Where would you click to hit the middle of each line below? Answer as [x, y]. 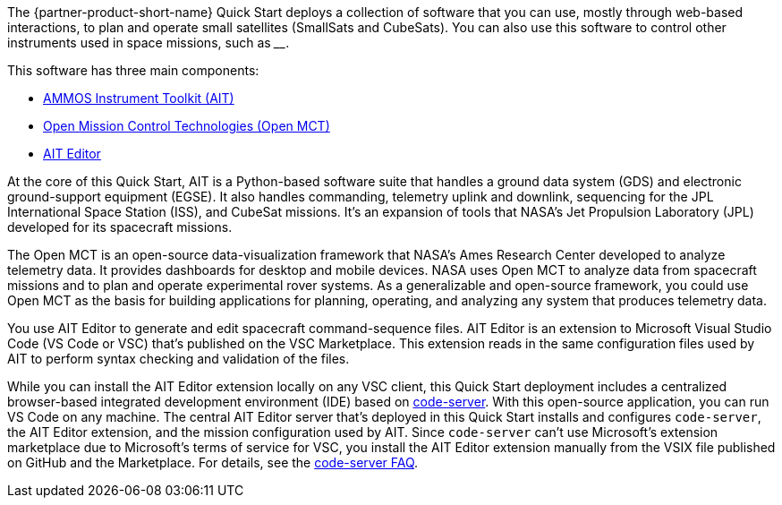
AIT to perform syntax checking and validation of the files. [178, 359]
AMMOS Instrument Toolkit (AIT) [139, 98]
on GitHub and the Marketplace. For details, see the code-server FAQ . [213, 462]
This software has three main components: [133, 70]
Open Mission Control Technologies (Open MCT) [187, 126]
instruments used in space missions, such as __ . [149, 43]
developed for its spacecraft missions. [120, 227]
